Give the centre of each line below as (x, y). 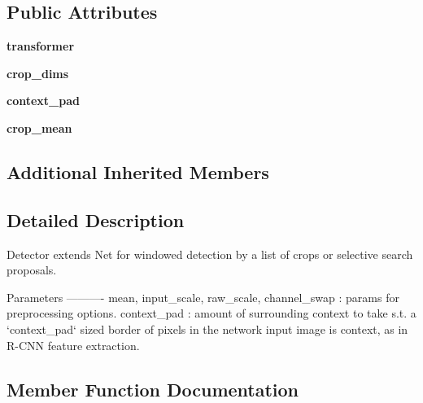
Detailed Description (96, 219)
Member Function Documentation (153, 389)
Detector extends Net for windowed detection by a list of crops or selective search (210, 254)
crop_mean (39, 127)
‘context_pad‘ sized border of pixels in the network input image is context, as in (207, 329)
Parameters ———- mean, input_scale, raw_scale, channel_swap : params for (203, 297)
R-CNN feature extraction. (73, 345)
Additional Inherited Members (138, 171)
